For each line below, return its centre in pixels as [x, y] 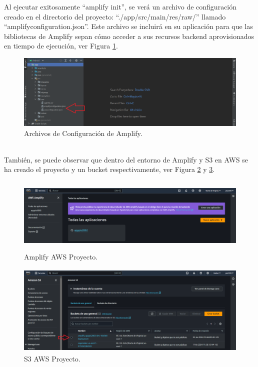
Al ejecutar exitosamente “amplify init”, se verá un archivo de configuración [120, 6]
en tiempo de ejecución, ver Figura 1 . [61, 46]
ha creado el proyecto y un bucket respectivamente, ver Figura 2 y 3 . [109, 169]
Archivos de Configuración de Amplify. [83, 133]
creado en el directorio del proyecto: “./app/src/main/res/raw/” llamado [115, 16]
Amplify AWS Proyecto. [61, 256]
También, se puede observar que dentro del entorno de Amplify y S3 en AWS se [126, 159]
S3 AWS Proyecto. [52, 359]
